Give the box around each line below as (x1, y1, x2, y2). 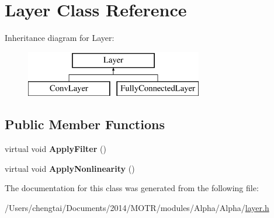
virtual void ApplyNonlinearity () (5, 162, 135, 174)
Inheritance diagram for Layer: (5, 32, 115, 44)
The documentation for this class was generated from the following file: (5, 182, 259, 194)
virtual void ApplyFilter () (5, 143, 106, 155)
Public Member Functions (5, 115, 165, 133)
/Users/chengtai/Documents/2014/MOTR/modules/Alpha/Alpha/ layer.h (5, 201, 269, 213)
